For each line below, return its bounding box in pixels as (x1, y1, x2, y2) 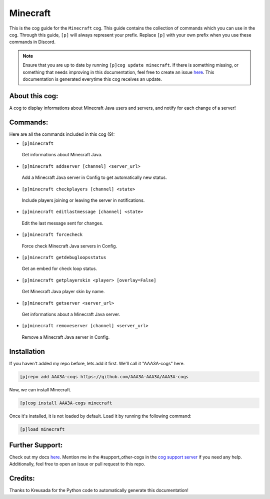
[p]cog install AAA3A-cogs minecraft (19, 400, 112, 406)
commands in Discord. (9, 39, 56, 45)
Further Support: (9, 441, 63, 449)
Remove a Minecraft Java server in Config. (21, 334, 110, 340)
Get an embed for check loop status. (21, 266, 97, 272)
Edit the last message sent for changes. (21, 220, 103, 226)
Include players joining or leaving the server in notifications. (21, 197, 145, 203)
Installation (9, 347, 45, 356)
